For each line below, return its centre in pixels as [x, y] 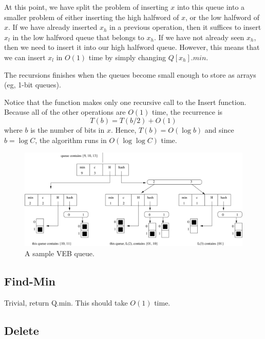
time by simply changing [127, 57]
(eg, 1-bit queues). [33, 85]
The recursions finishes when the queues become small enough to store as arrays [130, 74]
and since [219, 129]
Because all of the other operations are [65, 112]
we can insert [25, 57]
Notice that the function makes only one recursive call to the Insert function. [125, 102]
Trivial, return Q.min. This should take [66, 302]
